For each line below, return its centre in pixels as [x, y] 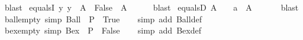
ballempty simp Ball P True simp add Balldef [103, 19]
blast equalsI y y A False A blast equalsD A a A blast [151, 7]
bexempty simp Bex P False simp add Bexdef [103, 30]
